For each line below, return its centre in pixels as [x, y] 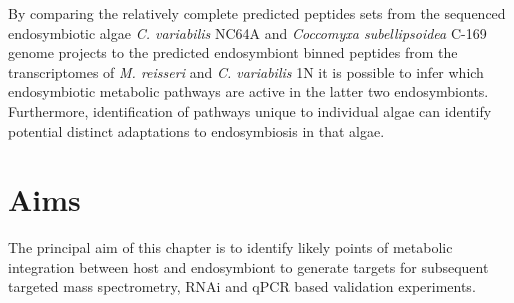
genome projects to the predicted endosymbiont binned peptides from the [233, 52]
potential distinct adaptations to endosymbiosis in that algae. [196, 130]
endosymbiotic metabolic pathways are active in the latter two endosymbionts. [248, 91]
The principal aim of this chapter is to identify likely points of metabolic [230, 247]
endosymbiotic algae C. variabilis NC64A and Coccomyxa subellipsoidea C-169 [247, 32]
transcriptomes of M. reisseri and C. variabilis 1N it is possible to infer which [246, 71]
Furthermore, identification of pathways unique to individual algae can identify [250, 110]
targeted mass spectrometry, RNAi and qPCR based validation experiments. [242, 286]
